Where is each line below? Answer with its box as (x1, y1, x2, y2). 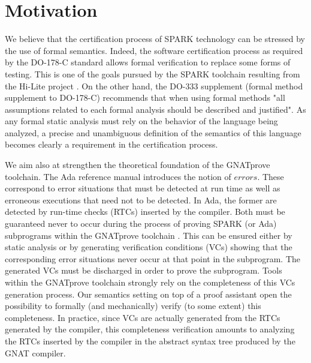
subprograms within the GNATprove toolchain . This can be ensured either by (5, 229, 292, 241)
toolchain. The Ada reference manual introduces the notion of (5, 170, 231, 182)
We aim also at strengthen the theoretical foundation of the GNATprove (5, 158, 270, 171)
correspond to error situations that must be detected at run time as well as (5, 182, 280, 194)
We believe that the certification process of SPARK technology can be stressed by (5, 32, 305, 45)
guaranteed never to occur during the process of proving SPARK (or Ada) (5, 217, 277, 230)
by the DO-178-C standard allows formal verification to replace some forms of (5, 56, 291, 68)
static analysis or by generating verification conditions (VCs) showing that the (5, 241, 292, 253)
